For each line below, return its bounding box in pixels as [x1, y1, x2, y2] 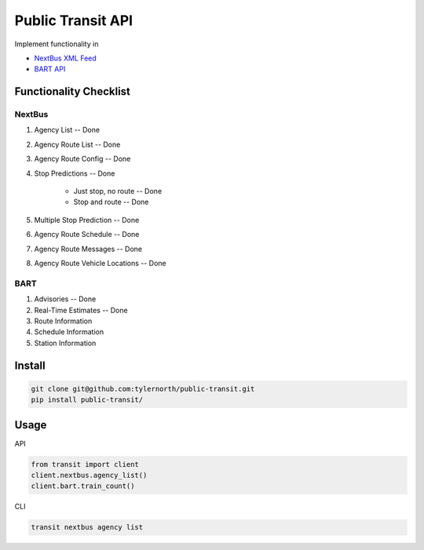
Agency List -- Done [34, 126, 101, 135]
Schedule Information [34, 327, 104, 337]
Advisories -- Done [34, 294, 97, 304]
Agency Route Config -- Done [34, 154, 131, 164]
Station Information [34, 338, 97, 348]
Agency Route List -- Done [34, 140, 121, 149]
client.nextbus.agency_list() [31, 471, 148, 479]
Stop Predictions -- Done [34, 169, 115, 178]
